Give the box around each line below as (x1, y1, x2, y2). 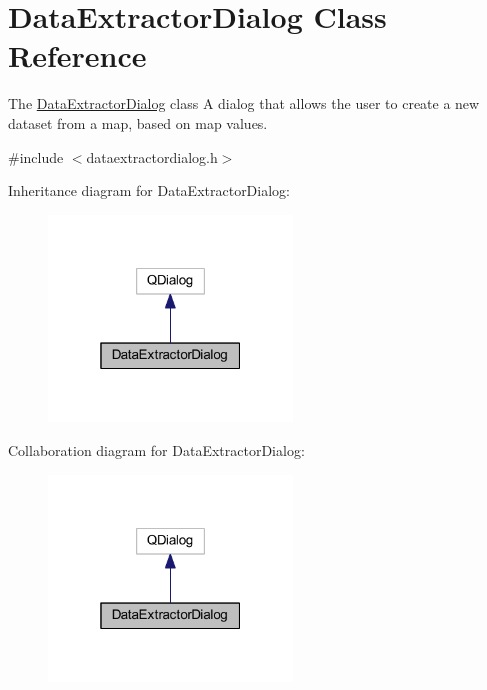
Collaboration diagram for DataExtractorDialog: (8, 439, 305, 460)
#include (8, 146, 64, 167)
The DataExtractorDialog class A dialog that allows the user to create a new (8, 93, 480, 114)
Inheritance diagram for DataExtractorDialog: (8, 180, 290, 201)
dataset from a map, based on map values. (8, 112, 268, 133)
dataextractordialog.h (86, 146, 218, 167)
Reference (8, 35, 147, 76)
